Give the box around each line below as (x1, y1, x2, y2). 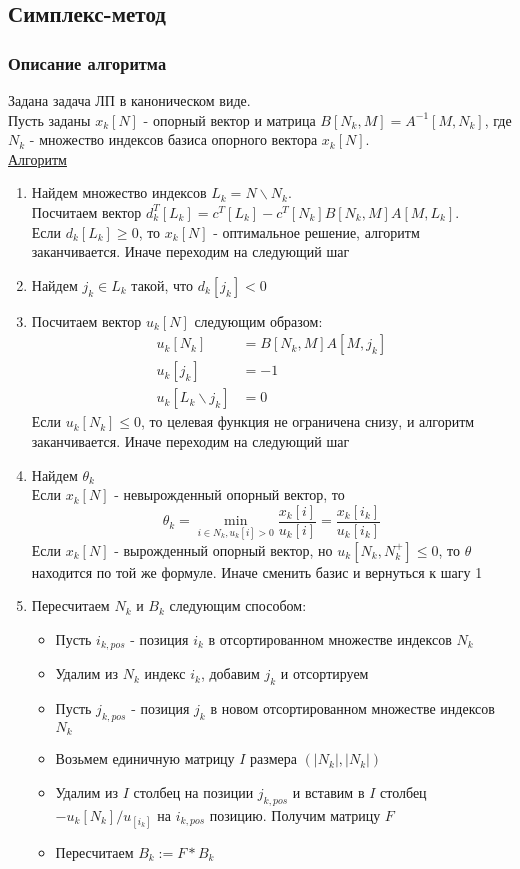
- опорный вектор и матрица (143, 109, 316, 130)
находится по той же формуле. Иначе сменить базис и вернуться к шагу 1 (31, 561, 483, 582)
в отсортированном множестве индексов (208, 628, 452, 649)
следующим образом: (194, 310, 323, 331)
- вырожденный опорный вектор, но (114, 539, 333, 560)
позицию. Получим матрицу (209, 804, 381, 825)
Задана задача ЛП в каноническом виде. (8, 90, 251, 110)
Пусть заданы (8, 109, 91, 130)
